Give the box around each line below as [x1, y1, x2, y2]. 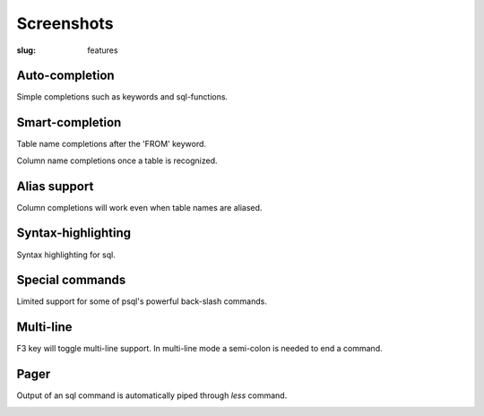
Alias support [16, 178, 94, 194]
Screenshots [16, 13, 114, 33]
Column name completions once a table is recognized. [16, 155, 218, 166]
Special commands [16, 273, 126, 288]
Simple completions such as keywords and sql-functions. [16, 91, 229, 102]
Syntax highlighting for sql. [16, 249, 116, 260]
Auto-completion [16, 68, 116, 83]
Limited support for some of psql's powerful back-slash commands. [16, 296, 268, 307]
